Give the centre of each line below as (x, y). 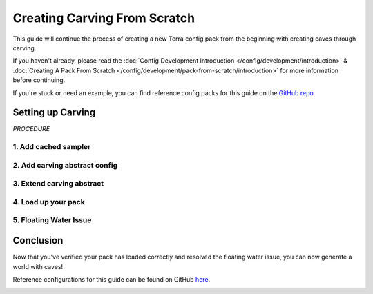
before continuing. (39, 80)
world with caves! (38, 266)
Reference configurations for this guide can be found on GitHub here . (112, 279)
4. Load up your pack (49, 202)
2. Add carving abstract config (65, 165)
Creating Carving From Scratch (104, 18)
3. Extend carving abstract (58, 184)
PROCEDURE (31, 129)
